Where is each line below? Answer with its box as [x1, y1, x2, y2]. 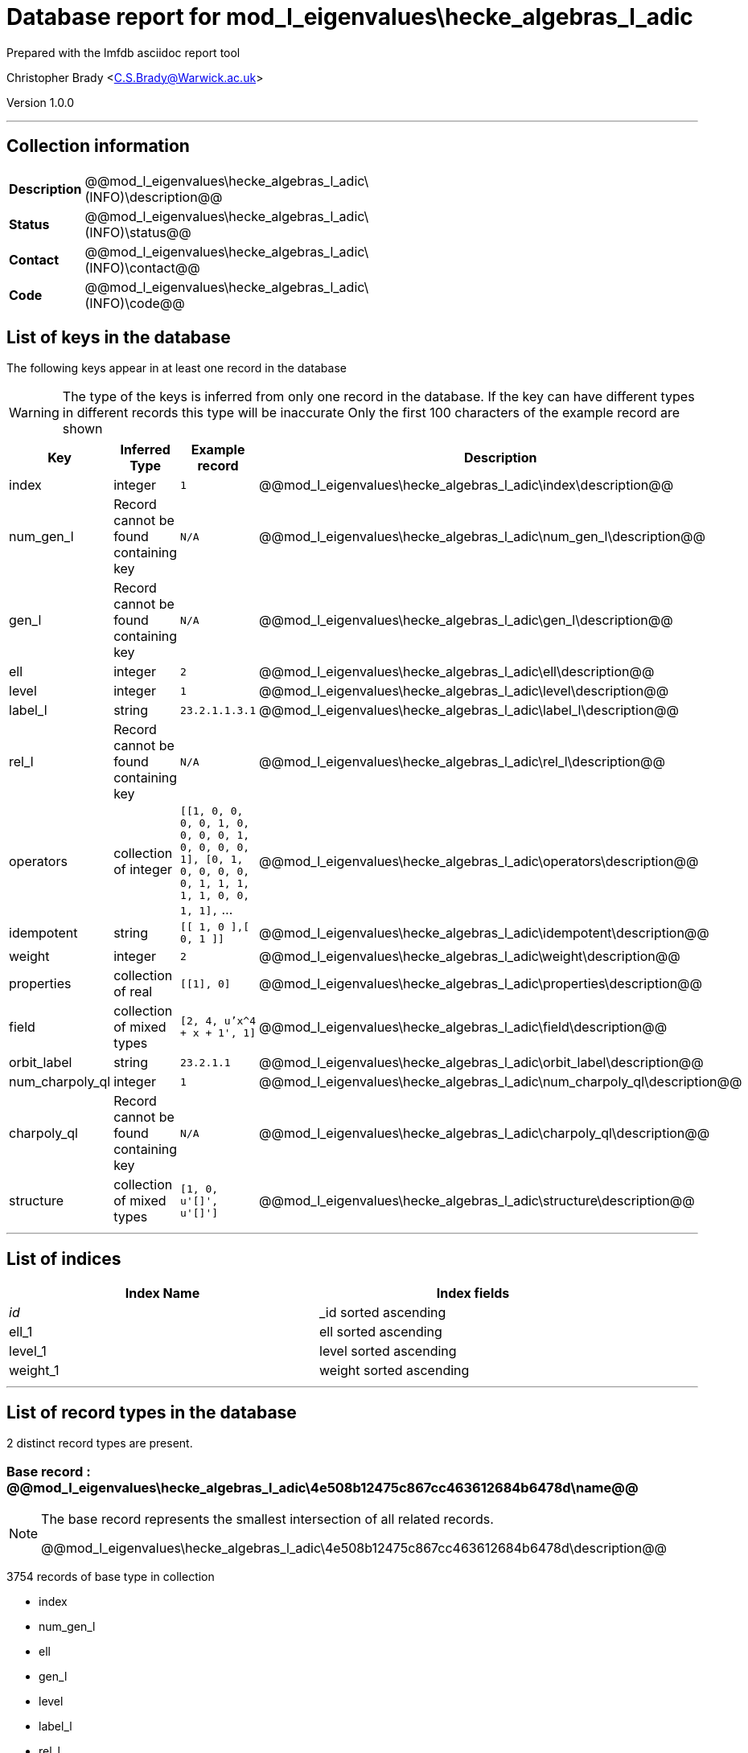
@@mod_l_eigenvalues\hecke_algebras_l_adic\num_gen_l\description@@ [259, 528, 705, 545]
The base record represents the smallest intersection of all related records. [41, 1510, 494, 1527]
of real [113, 983, 153, 1000]
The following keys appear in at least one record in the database [6, 361, 347, 376]
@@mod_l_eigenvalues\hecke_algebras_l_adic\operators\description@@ [259, 853, 699, 870]
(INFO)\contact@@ [84, 259, 200, 276]
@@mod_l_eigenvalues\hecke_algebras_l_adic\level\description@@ [259, 683, 669, 700]
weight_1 [9, 1362, 60, 1379]
